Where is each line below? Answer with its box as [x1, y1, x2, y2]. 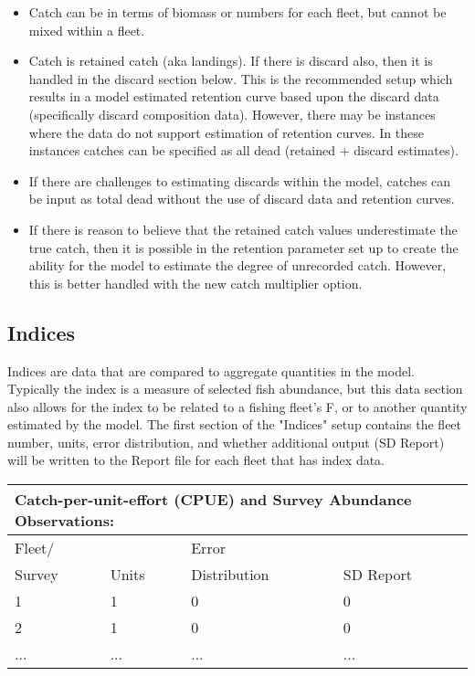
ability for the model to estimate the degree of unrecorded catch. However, [28, 256, 447, 275]
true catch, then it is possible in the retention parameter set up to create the [28, 238, 459, 257]
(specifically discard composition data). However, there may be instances [28, 104, 436, 123]
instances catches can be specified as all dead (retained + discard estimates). [28, 141, 459, 160]
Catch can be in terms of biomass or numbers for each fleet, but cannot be [28, 3, 447, 21]
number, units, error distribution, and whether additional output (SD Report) [7, 432, 445, 451]
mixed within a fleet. [28, 20, 145, 39]
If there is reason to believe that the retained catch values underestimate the [28, 219, 458, 238]
